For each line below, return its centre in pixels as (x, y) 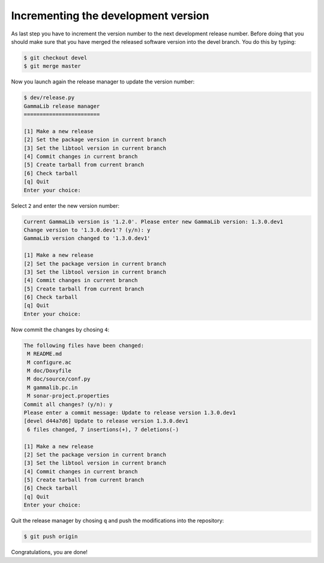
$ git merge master (52, 66)
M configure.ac (49, 362)
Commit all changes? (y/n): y (68, 404)
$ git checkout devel (55, 58)
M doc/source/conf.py (59, 379)
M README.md (45, 354)
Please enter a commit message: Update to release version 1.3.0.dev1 (130, 412)
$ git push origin (51, 537)
